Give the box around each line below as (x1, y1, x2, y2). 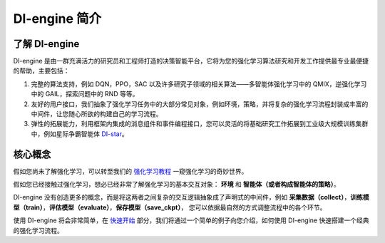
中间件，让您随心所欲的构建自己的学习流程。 (31, 110, 163, 118)
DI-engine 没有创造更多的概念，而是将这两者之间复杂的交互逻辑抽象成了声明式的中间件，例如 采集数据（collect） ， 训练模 (13, 193, 370, 202)
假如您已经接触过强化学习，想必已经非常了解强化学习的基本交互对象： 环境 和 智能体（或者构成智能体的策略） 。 (13, 180, 340, 189)
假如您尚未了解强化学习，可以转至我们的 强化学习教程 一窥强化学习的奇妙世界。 (13, 167, 248, 175)
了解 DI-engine (13, 38, 80, 50)
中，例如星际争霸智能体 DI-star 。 (31, 129, 128, 138)
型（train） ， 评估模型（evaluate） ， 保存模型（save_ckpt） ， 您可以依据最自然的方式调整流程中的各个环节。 (13, 203, 327, 212)
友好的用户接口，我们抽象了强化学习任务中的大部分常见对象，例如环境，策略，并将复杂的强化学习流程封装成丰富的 (31, 100, 369, 108)
